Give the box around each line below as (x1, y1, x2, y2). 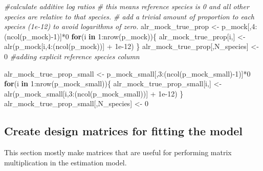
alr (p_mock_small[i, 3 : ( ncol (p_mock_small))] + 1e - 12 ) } (4, 88, 184, 99)
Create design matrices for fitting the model (4, 123, 243, 139)
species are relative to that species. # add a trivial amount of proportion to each (4, 11, 255, 21)
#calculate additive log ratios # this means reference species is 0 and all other (4, 1, 249, 11)
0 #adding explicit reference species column (4, 51, 140, 61)
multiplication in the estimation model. (4, 157, 127, 167)
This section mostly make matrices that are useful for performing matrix (4, 147, 232, 158)
